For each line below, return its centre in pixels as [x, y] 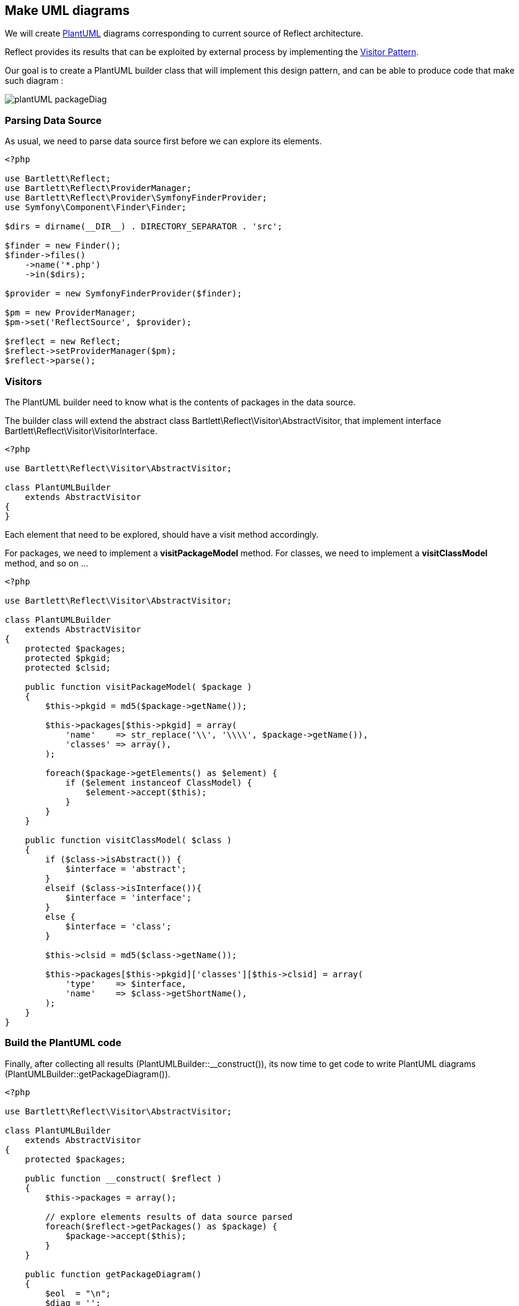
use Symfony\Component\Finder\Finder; [96, 207]
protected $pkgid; [68, 658]
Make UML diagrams [67, 10]
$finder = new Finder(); [63, 246]
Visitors [23, 381]
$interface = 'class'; [119, 926]
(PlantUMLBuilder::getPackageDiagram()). [88, 1074]
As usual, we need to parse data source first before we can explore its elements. [163, 141]
